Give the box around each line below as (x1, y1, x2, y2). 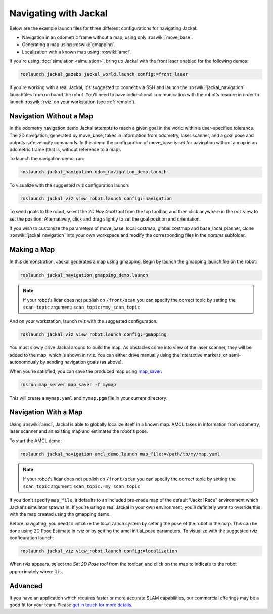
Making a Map (9, 245, 55, 254)
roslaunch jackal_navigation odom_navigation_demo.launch (20, 169, 167, 175)
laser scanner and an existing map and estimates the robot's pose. (9, 428, 148, 434)
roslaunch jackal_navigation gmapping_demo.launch (20, 272, 149, 278)
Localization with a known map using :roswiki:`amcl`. (22, 49, 132, 55)
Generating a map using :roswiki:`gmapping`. (22, 41, 116, 48)
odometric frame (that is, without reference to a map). (9, 146, 121, 152)
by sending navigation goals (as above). (40, 359, 123, 365)
